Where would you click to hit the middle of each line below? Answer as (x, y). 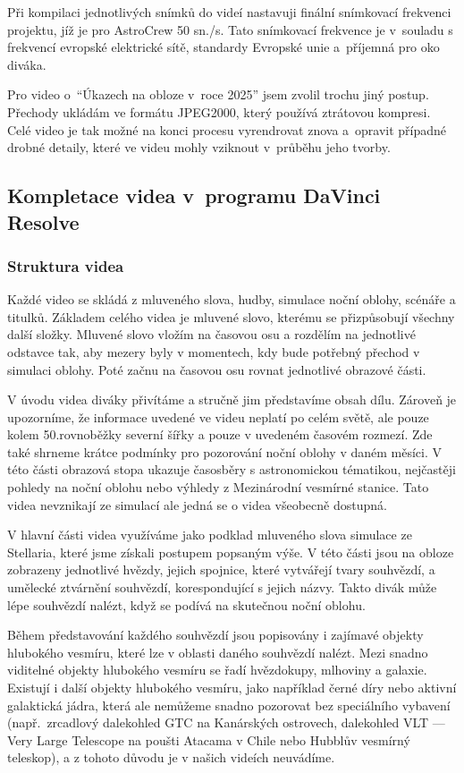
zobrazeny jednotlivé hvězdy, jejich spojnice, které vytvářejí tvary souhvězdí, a (221, 569)
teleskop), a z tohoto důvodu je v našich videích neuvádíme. (171, 757)
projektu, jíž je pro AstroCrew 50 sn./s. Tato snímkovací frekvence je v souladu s (230, 29)
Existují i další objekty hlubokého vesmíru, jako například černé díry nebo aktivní (232, 688)
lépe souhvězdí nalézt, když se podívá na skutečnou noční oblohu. (186, 604)
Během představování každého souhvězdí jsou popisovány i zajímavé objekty (215, 635)
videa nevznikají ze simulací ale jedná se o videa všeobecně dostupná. (197, 504)
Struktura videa (66, 265)
